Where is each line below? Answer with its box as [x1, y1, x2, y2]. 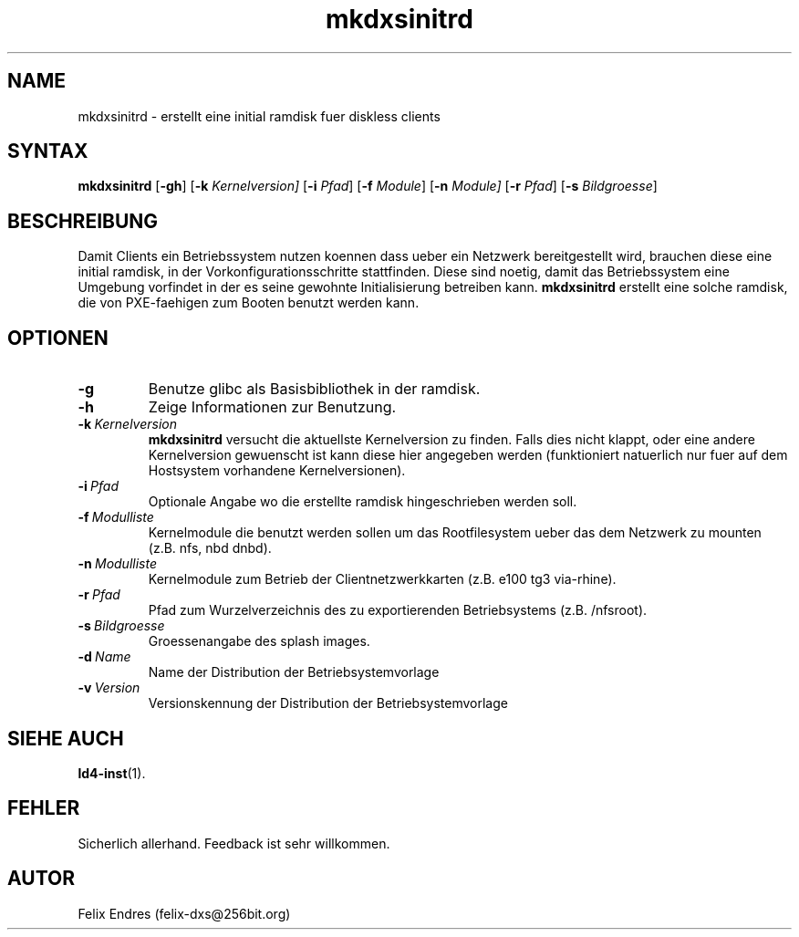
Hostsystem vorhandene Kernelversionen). [148, 463, 406, 479]
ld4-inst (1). [78, 765, 146, 781]
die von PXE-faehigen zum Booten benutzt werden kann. [78, 295, 420, 311]
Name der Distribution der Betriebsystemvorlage [148, 664, 440, 681]
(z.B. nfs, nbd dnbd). [148, 540, 272, 557]
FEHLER [7, 796, 80, 820]
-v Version [78, 680, 140, 696]
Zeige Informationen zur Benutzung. [148, 398, 397, 417]
